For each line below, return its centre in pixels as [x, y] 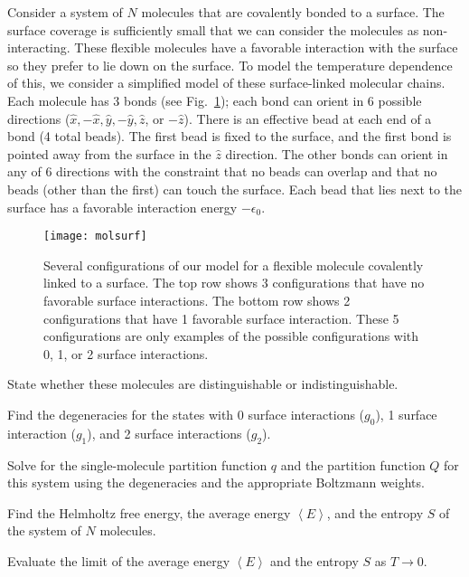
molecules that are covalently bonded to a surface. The [293, 12]
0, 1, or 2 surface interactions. [126, 353]
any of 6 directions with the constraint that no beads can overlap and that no [222, 171]
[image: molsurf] [95, 236]
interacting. [39, 47]
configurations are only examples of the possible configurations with [231, 336]
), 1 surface [406, 414]
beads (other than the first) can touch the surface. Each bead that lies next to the [235, 189]
